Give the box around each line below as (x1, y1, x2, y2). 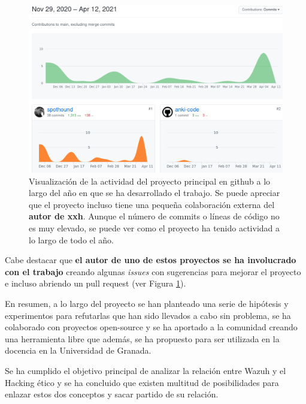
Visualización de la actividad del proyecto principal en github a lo (29, 174, 271, 187)
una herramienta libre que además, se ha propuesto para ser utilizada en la (5, 332, 280, 345)
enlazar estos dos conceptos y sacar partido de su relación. (5, 388, 219, 400)
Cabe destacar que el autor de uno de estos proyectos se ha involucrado (5, 254, 296, 266)
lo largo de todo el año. (29, 233, 114, 246)
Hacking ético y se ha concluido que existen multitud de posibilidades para (5, 376, 279, 388)
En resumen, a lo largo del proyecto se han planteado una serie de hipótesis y (5, 297, 289, 310)
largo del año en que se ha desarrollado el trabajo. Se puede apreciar (29, 186, 280, 199)
